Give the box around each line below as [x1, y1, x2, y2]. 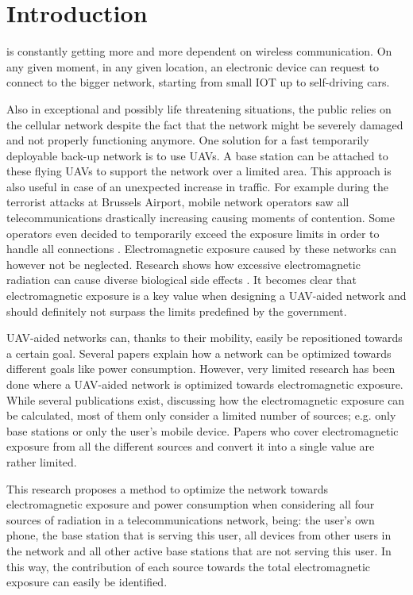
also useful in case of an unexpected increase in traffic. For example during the [6, 178, 388, 194]
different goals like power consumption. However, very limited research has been [6, 360, 396, 377]
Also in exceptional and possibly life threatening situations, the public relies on [6, 100, 392, 117]
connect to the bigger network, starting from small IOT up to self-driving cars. [6, 74, 390, 90]
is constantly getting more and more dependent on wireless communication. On [6, 43, 392, 59]
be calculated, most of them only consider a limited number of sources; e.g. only [6, 407, 396, 424]
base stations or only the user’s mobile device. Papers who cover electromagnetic [6, 422, 399, 439]
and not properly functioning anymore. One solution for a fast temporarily [6, 132, 369, 148]
